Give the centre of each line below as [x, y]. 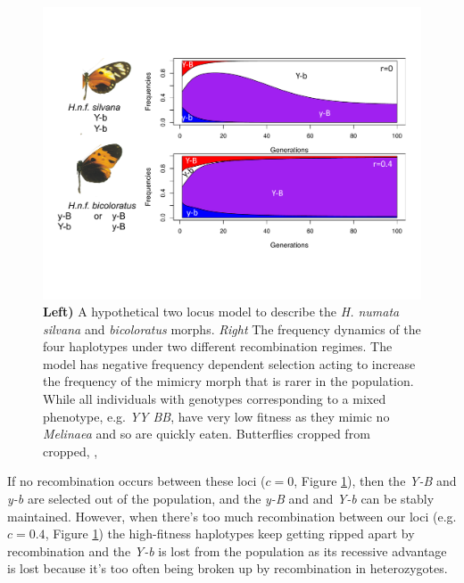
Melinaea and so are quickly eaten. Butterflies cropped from [207, 434]
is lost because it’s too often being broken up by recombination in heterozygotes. [228, 568]
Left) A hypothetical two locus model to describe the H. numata [221, 312]
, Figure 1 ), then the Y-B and [375, 481]
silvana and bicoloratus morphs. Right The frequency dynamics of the [232, 328]
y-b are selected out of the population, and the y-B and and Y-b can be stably [221, 499]
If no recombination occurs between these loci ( [137, 481]
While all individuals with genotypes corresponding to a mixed [215, 399]
